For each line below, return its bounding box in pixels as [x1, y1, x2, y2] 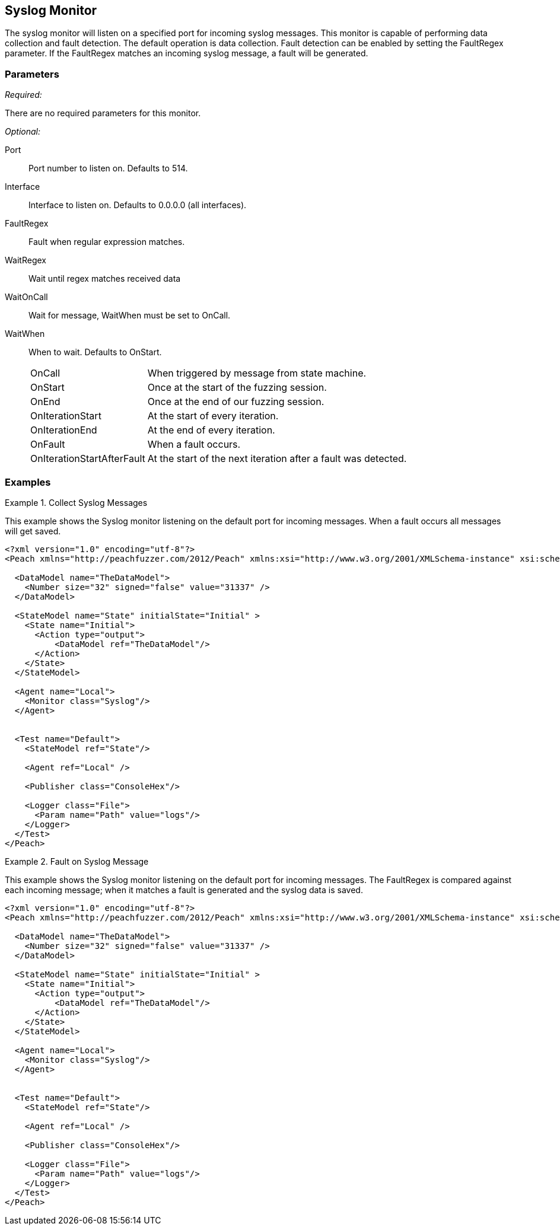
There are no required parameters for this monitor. [5, 108, 201, 119]
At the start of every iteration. [147, 410, 279, 422]
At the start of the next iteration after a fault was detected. [147, 453, 407, 465]
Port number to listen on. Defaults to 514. [28, 163, 188, 174]
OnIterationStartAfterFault [30, 453, 145, 465]
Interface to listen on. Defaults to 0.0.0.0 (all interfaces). [28, 200, 247, 211]
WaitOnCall [5, 292, 48, 302]
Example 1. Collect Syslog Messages [5, 497, 148, 508]
